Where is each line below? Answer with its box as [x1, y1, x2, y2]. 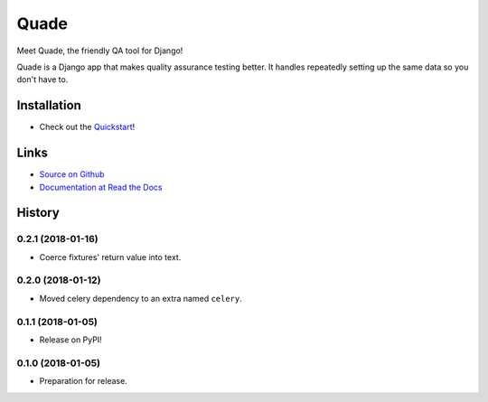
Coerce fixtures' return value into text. [39, 251, 182, 262]
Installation [16, 98, 81, 113]
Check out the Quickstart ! [39, 122, 136, 133]
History [16, 205, 61, 220]
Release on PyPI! [39, 334, 103, 345]
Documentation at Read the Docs [39, 182, 163, 192]
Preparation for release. [39, 376, 128, 387]
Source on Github [39, 169, 105, 180]
